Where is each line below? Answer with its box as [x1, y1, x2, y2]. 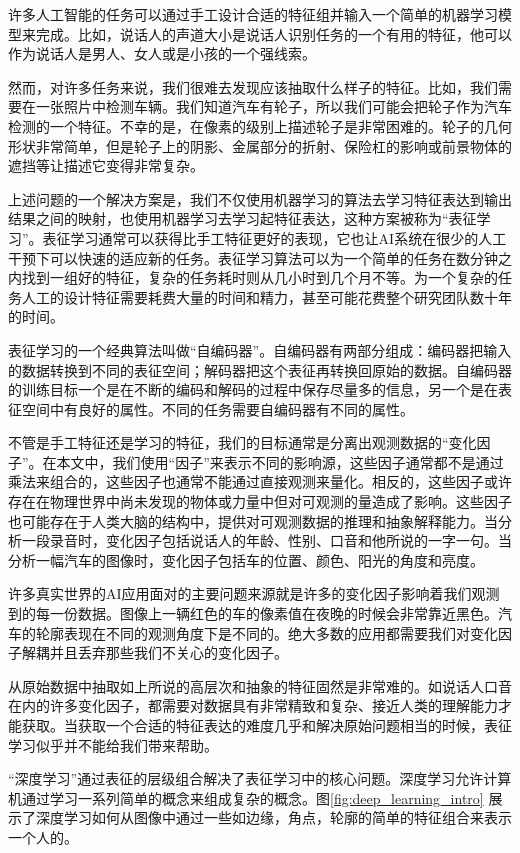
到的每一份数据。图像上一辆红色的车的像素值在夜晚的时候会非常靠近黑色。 [8, 603, 498, 624]
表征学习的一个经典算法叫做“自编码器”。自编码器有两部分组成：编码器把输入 [8, 339, 512, 360]
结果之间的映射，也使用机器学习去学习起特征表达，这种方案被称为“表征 [8, 208, 477, 229]
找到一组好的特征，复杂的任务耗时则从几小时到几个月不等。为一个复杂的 [21, 267, 498, 288]
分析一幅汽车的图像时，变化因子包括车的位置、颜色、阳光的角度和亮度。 [8, 549, 484, 570]
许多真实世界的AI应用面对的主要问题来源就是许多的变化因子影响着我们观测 [8, 583, 500, 604]
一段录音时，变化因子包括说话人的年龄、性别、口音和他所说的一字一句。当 [21, 530, 512, 551]
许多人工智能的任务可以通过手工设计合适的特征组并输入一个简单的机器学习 [8, 4, 498, 24]
